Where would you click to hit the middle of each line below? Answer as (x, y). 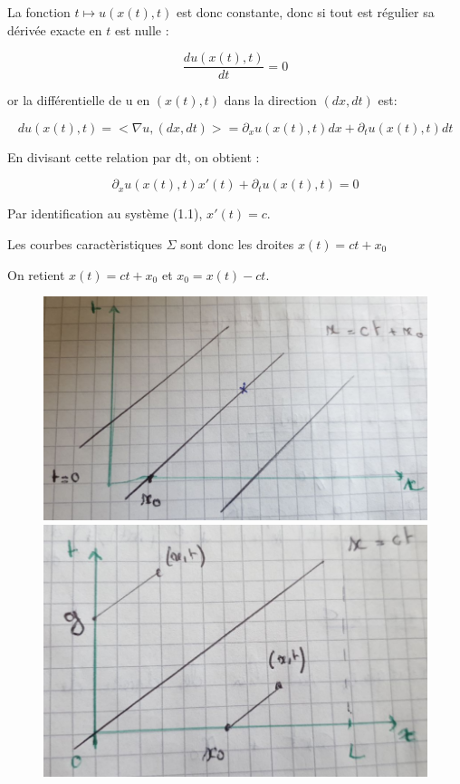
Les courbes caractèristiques (85, 244)
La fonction (39, 12)
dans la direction (270, 100)
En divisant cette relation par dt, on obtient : (134, 156)
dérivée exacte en (55, 29)
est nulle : (142, 29)
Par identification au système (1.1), (105, 213)
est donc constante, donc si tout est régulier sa (305, 12)
